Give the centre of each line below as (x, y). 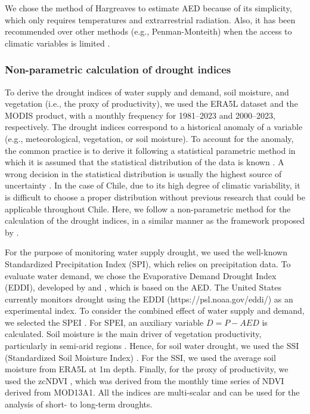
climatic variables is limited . (58, 43)
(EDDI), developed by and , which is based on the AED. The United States (143, 287)
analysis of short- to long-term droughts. (79, 404)
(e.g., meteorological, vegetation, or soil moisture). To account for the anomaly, (149, 138)
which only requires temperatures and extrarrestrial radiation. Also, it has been (150, 19)
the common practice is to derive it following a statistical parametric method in (150, 150)
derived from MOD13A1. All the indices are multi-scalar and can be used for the (152, 392)
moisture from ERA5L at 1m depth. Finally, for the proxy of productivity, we (147, 369)
